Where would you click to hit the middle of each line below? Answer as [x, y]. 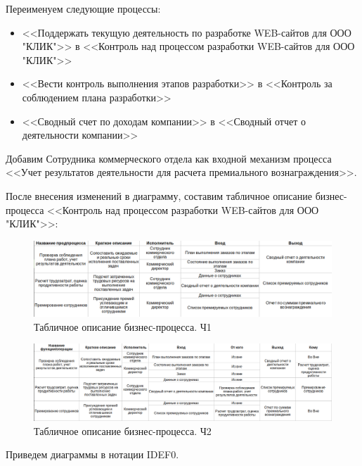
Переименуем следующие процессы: [83, 8]
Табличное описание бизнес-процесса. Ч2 [123, 430]
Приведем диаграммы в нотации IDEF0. [92, 454]
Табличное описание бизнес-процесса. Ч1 [123, 326]
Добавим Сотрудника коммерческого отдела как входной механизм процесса [169, 158]
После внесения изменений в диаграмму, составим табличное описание [159, 195]
